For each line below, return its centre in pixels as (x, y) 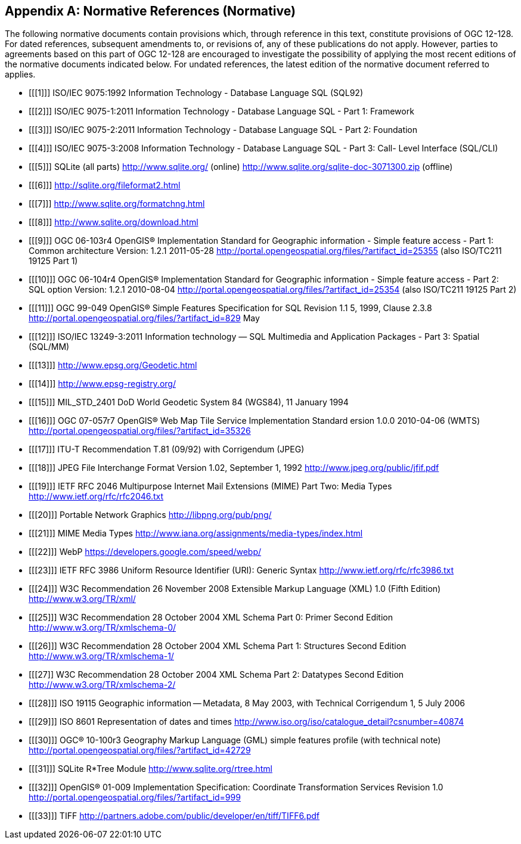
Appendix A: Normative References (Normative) (150, 11)
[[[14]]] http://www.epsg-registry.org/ (102, 384)
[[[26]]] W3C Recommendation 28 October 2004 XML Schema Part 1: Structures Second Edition (218, 646)
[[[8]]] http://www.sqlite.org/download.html (114, 222)
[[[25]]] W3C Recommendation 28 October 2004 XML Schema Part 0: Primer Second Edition (211, 618)
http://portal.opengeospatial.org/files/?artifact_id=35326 (140, 431)
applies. (20, 75)
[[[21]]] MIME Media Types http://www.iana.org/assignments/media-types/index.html (196, 533)
